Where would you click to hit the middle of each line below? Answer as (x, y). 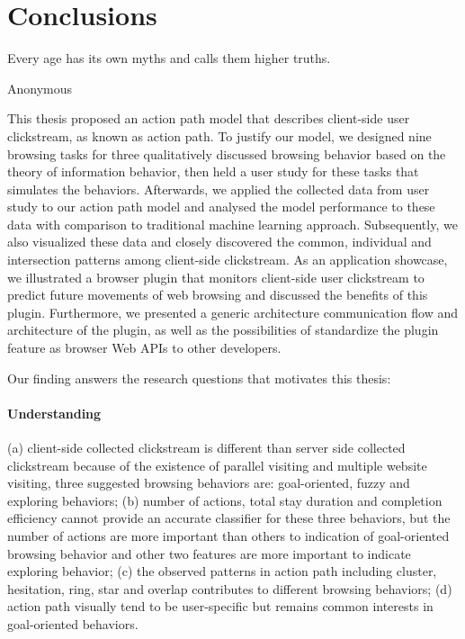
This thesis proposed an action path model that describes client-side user (209, 118)
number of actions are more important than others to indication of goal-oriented (228, 535)
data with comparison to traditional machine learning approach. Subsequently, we (232, 224)
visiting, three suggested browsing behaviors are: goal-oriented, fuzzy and (209, 483)
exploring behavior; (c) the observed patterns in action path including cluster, (222, 571)
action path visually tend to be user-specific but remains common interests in (220, 606)
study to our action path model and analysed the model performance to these (221, 207)
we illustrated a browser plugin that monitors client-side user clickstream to (216, 277)
